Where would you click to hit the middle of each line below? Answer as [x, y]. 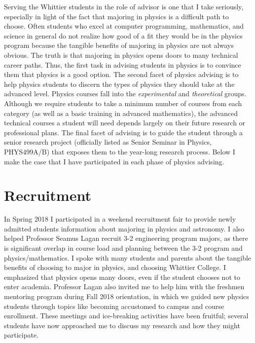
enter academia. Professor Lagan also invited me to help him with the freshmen [124, 286]
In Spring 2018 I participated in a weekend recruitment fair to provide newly [120, 219]
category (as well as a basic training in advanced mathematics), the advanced [121, 113]
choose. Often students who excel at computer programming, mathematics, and [124, 26]
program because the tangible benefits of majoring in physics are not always [119, 45]
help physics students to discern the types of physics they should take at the [119, 84]
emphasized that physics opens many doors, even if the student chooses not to [122, 277]
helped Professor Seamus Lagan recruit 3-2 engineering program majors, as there [126, 238]
